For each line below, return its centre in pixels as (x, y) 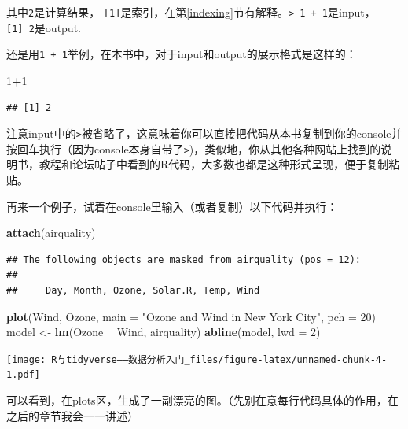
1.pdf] (23, 375)
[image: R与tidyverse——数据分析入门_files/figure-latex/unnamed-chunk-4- (197, 359)
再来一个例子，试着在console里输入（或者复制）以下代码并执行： (172, 206)
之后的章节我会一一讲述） (72, 415)
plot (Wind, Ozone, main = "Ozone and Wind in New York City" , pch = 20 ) (191, 316)
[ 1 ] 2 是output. (44, 27)
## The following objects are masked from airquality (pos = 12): (184, 259)
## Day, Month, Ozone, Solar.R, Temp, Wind (133, 291)
